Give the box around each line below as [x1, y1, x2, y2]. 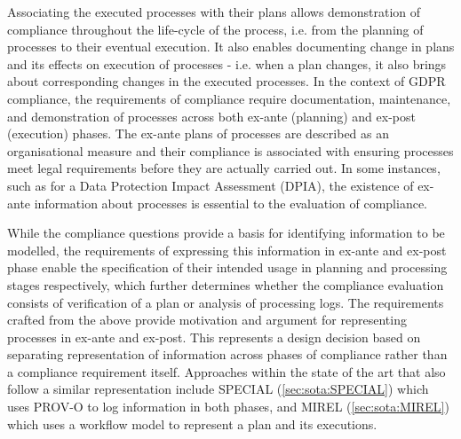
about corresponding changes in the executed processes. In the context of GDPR [7, 72, 446, 90]
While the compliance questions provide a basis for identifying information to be [7, 223, 445, 242]
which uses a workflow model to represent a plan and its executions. [7, 414, 378, 433]
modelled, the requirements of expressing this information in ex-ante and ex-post [7, 240, 447, 259]
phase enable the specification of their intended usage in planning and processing [7, 258, 448, 277]
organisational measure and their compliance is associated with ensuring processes [7, 141, 454, 160]
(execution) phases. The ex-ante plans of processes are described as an [7, 124, 390, 143]
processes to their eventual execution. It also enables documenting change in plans [7, 37, 455, 56]
